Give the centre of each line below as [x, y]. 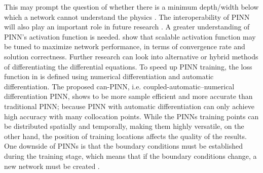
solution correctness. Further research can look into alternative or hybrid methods [131, 56]
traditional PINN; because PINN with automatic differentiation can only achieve [129, 106]
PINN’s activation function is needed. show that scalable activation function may [130, 36]
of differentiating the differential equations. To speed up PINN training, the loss [128, 66]
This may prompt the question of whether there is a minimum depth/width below [131, 7]
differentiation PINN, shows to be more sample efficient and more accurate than [128, 96]
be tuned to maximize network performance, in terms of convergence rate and [125, 46]
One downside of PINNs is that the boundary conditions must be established [123, 146]
